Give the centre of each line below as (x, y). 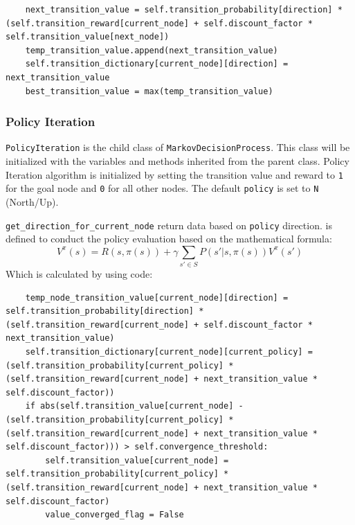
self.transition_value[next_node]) (88, 37)
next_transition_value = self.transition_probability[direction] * (184, 10)
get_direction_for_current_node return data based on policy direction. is (169, 225)
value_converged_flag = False (115, 515)
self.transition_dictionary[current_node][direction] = (157, 64)
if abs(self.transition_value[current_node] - (134, 406)
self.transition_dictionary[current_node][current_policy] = (169, 352)
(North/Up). (32, 201)
